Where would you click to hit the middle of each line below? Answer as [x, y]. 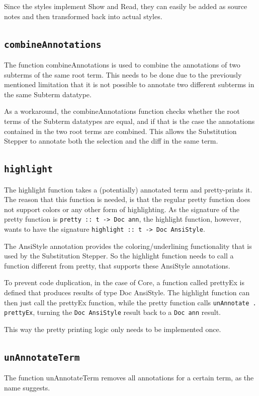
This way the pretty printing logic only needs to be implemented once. [113, 329]
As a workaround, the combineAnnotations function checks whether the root [122, 111]
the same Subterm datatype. [48, 94]
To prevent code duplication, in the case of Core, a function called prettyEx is [124, 282]
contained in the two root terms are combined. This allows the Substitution [120, 131]
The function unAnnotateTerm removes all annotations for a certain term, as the [129, 378]
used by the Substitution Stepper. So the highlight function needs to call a [119, 256]
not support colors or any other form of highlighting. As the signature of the [122, 209]
